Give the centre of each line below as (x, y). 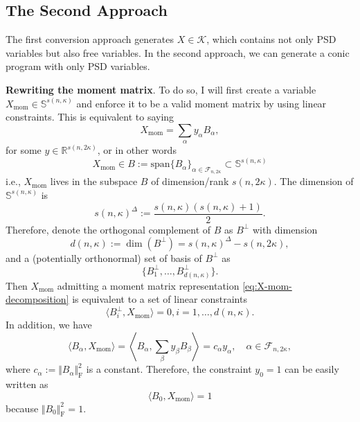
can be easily (312, 369)
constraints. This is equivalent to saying (90, 117)
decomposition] (37, 299)
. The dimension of (314, 181)
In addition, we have (49, 325)
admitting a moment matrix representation (148, 285)
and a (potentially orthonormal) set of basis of (104, 257)
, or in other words (137, 150)
